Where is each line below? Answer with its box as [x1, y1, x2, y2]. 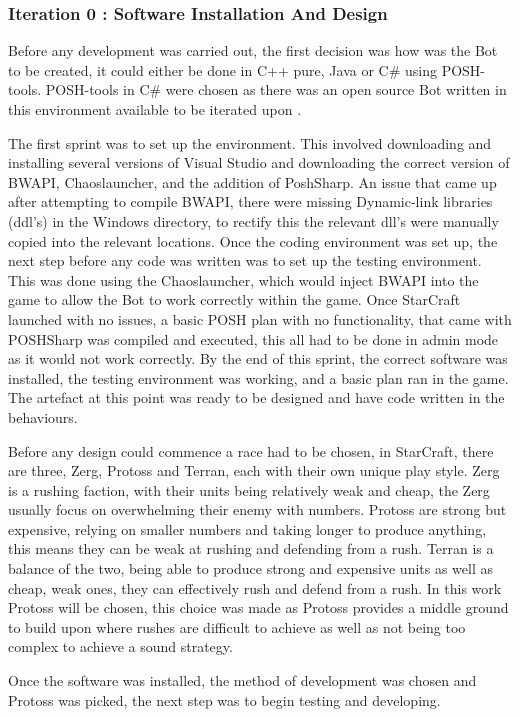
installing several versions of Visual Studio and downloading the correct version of [8, 152, 510, 173]
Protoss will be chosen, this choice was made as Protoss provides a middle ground [8, 597, 509, 618]
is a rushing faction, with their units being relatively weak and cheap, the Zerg [8, 479, 490, 500]
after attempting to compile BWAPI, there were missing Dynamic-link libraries [8, 191, 493, 212]
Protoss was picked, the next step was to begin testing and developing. [8, 689, 441, 710]
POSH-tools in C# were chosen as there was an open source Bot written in [45, 79, 507, 100]
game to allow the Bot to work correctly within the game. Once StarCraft [8, 289, 461, 310]
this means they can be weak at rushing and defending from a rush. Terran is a [8, 538, 494, 559]
